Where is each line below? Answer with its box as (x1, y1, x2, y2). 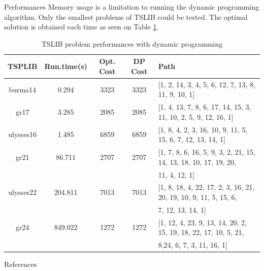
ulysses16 (8, 129, 37, 140)
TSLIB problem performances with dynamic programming (41, 38, 223, 49)
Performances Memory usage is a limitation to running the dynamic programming (4, 2, 259, 12)
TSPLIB (8, 61, 38, 72)
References (4, 259, 37, 269)
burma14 (9, 84, 37, 94)
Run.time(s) (44, 61, 87, 72)
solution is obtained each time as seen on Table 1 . (4, 21, 159, 32)
